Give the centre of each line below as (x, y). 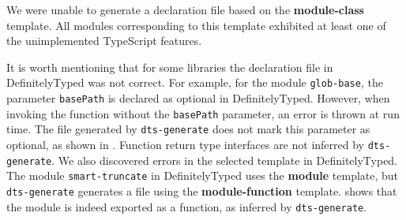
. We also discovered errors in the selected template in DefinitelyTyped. (225, 160)
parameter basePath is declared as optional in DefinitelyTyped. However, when (198, 98)
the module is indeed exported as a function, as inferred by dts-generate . (187, 206)
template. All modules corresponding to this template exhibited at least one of (196, 25)
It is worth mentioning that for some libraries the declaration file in (170, 67)
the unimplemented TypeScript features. (104, 41)
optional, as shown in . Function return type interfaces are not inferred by (185, 144)
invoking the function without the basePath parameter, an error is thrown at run (203, 113)
